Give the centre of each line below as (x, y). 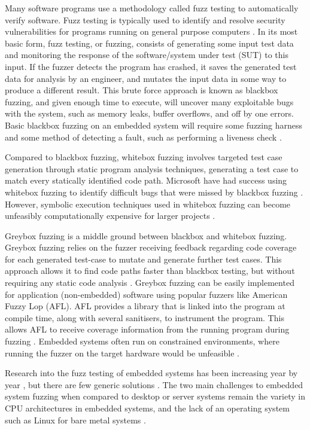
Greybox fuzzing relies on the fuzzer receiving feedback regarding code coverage (151, 247)
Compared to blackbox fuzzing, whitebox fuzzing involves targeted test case (144, 157)
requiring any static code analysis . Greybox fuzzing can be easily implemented (150, 283)
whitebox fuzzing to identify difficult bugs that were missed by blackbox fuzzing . (154, 192)
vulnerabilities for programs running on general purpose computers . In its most (151, 31)
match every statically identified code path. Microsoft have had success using (146, 180)
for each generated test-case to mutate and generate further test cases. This (143, 259)
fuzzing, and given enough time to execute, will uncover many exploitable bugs (149, 101)
